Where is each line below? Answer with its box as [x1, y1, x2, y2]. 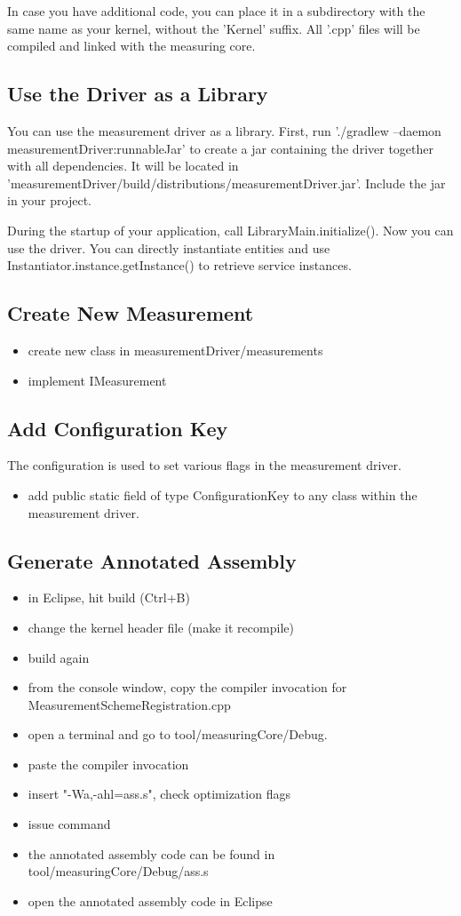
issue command [28, 815, 111, 833]
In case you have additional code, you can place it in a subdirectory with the [7, 2, 425, 20]
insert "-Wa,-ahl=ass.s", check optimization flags [28, 785, 290, 803]
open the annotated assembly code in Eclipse [28, 891, 273, 910]
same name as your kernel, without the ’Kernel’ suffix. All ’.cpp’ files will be [7, 19, 420, 37]
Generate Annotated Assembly [7, 546, 297, 574]
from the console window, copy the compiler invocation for [28, 678, 347, 697]
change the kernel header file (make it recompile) [28, 617, 294, 636]
